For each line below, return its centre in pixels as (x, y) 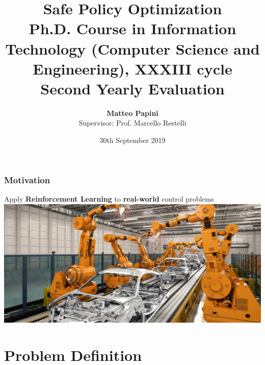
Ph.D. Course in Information (132, 28)
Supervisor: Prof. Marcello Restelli (132, 123)
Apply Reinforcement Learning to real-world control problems (109, 198)
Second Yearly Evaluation (132, 88)
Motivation (27, 179)
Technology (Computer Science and (132, 48)
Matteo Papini (132, 113)
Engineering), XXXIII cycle (132, 68)
